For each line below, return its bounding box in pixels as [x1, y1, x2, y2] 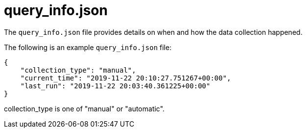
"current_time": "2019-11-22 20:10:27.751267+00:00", [20, 74, 231, 82]
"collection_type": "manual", [20, 66, 136, 74]
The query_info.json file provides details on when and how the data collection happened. [4, 27, 303, 36]
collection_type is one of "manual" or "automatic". [4, 104, 165, 113]
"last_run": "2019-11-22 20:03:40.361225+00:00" [20, 81, 211, 90]
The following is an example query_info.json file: [4, 43, 172, 52]
